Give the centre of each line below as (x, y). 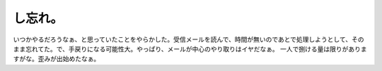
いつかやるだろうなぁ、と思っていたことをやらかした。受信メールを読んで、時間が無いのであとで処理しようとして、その (189, 39)
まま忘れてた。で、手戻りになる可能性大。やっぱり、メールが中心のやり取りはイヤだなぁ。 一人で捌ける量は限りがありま (190, 49)
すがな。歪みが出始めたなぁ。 (57, 59)
